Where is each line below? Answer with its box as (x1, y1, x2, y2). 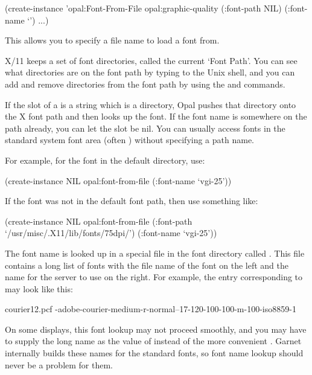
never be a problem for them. (5, 358, 113, 371)
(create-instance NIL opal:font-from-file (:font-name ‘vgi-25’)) (5, 174, 232, 187)
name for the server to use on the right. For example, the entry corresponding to (5, 271, 303, 283)
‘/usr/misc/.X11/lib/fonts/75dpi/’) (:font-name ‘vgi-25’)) (5, 226, 217, 239)
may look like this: (5, 282, 73, 295)
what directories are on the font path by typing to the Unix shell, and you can (5, 66, 295, 79)
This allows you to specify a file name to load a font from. (5, 34, 220, 46)
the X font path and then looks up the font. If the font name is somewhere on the (5, 110, 307, 123)
